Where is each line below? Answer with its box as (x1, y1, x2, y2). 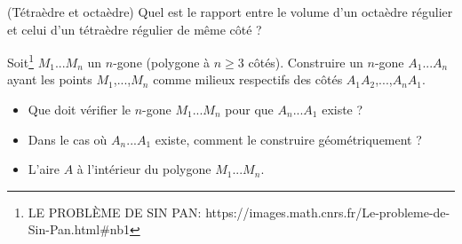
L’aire (28, 160, 60, 178)
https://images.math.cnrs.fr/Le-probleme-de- (205, 202, 450, 221)
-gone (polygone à (113, 52, 211, 71)
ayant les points (7, 70, 92, 89)
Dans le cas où (28, 130, 108, 148)
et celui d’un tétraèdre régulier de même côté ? (7, 20, 262, 38)
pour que (225, 100, 274, 119)
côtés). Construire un (248, 52, 363, 71)
